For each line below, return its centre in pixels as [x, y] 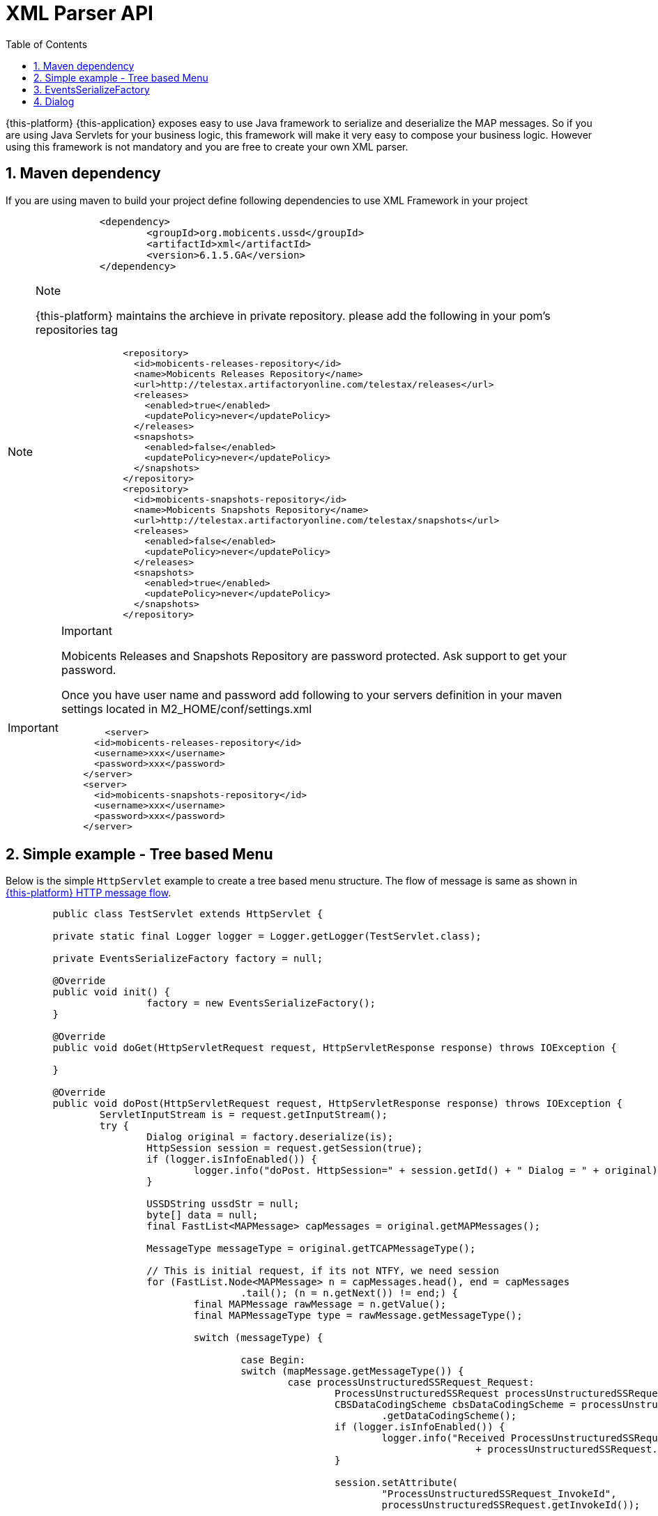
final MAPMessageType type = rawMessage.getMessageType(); [358, 1316]
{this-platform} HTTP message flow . [89, 893]
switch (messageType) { [258, 1338]
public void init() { [112, 992]
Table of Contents [47, 44]
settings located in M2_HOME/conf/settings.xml [186, 709]
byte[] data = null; [202, 1215]
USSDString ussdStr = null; [223, 1204]
